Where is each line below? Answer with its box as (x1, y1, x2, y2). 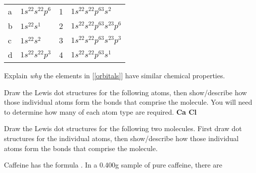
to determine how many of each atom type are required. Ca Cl (4, 106, 197, 117)
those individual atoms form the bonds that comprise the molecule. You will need (4, 97, 253, 107)
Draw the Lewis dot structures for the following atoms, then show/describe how (4, 87, 247, 97)
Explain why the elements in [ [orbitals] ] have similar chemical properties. (4, 70, 225, 80)
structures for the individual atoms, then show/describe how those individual (4, 133, 239, 143)
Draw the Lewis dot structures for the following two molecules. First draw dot (4, 123, 242, 134)
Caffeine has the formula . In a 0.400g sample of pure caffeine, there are (4, 160, 222, 170)
